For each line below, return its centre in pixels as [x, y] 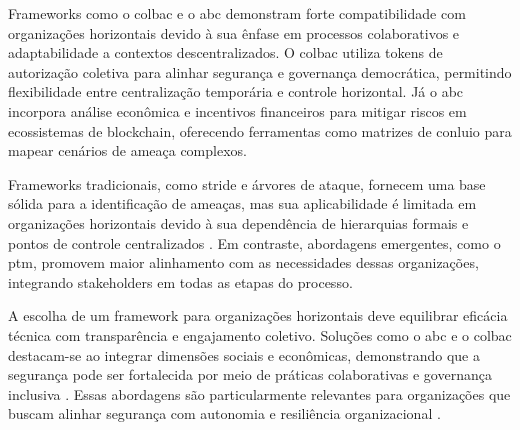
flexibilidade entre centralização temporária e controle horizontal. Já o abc [236, 91]
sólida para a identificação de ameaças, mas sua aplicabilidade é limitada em [242, 203]
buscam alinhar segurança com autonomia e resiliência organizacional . [224, 413]
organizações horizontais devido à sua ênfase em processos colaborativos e [234, 32]
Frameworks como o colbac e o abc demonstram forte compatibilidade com [237, 13]
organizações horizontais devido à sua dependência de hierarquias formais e [238, 222]
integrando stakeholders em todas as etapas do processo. [180, 281]
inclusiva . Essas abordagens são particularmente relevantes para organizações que [259, 393]
